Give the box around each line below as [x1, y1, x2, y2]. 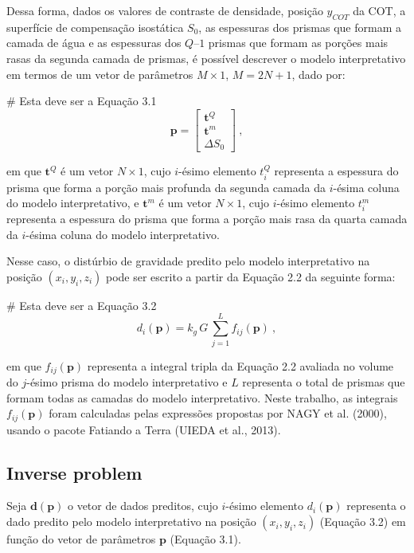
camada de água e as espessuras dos [6, 34, 182, 51]
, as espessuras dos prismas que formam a [198, 18, 401, 35]
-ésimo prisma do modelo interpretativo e [26, 374, 228, 390]
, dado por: [291, 65, 346, 82]
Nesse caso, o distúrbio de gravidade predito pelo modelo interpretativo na [6, 253, 370, 269]
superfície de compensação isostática [6, 18, 184, 35]
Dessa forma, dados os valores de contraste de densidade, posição [6, 2, 323, 18]
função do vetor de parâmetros [6, 531, 156, 547]
